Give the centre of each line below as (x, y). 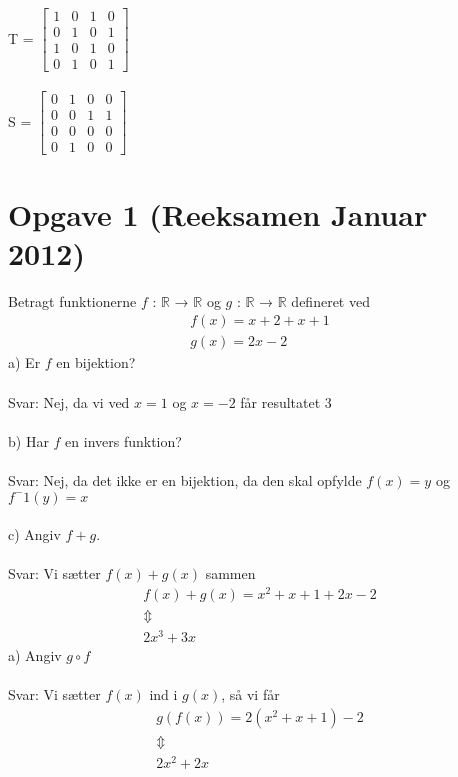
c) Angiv (34, 534)
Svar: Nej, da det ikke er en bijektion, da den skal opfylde (185, 479)
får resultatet (280, 401)
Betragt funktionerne (72, 300)
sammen (230, 573)
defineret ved (330, 300)
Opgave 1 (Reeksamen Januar (218, 213)
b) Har (28, 440)
